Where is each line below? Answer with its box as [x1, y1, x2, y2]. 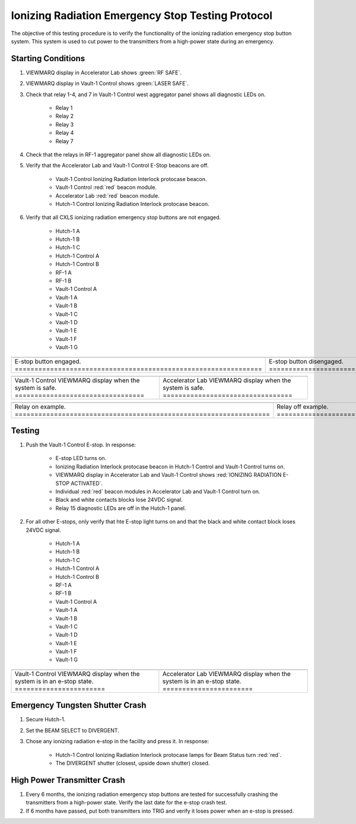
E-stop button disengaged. [269, 357, 344, 365]
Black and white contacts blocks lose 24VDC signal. [55, 496, 183, 503]
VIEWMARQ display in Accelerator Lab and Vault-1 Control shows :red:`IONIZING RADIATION [55, 471, 282, 478]
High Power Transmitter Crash [11, 775, 126, 785]
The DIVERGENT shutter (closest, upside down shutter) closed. [55, 759, 210, 766]
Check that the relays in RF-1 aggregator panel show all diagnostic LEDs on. [26, 151, 211, 158]
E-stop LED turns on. [55, 455, 107, 462]
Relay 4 [55, 129, 74, 137]
